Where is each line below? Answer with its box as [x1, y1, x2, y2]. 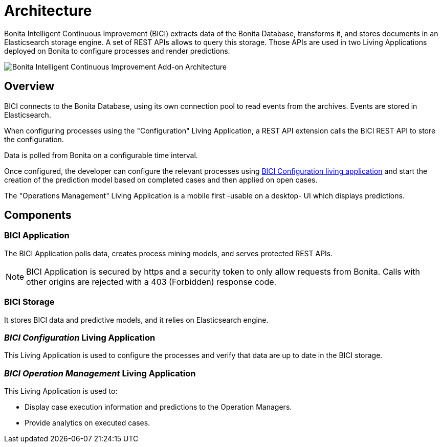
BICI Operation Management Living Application [4, 368, 196, 378]
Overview [4, 80, 55, 93]
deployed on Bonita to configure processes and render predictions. [4, 46, 230, 55]
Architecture [4, 2, 92, 19]
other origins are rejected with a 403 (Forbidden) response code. [26, 276, 277, 287]
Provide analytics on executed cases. [25, 418, 150, 428]
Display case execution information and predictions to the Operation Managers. [25, 403, 292, 412]
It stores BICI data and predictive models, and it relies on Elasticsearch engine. [4, 315, 269, 324]
